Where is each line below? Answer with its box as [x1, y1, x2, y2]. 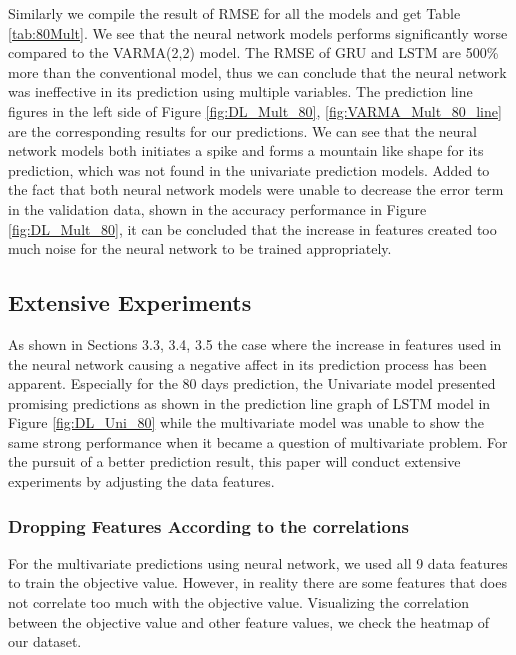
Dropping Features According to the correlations [8, 513, 409, 538]
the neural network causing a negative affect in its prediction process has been [8, 353, 487, 374]
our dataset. [8, 631, 82, 652]
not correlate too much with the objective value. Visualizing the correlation [8, 592, 470, 613]
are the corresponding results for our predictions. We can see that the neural [8, 120, 477, 141]
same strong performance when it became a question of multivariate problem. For [8, 431, 508, 452]
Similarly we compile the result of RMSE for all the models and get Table [8, 3, 461, 23]
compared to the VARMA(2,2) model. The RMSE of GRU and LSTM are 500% [8, 42, 499, 63]
